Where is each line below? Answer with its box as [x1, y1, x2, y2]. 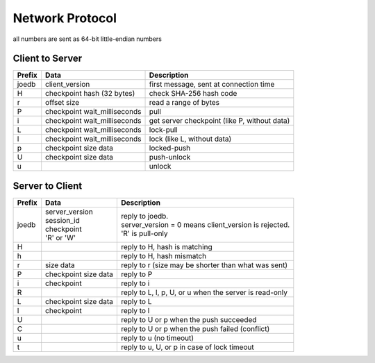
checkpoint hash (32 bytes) [45, 89, 135, 99]
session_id [45, 215, 80, 225]
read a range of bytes [149, 98, 220, 108]
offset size [45, 98, 80, 108]
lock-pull [149, 125, 178, 135]
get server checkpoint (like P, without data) [149, 116, 290, 126]
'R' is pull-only [120, 228, 168, 238]
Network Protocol [12, 10, 117, 26]
